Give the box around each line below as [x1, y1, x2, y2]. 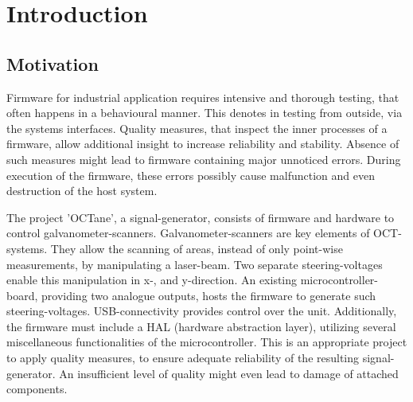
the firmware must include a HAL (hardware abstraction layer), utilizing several [6, 318, 396, 334]
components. [6, 381, 68, 397]
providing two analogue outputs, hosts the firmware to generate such [41, 287, 376, 303]
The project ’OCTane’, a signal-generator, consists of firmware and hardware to [6, 209, 395, 225]
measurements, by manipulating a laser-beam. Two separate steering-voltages [6, 256, 383, 272]
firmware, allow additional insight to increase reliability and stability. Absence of [6, 135, 399, 152]
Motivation [6, 51, 99, 76]
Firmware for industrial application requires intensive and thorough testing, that [6, 88, 399, 105]
